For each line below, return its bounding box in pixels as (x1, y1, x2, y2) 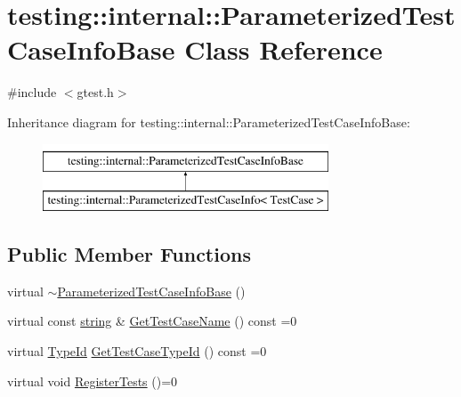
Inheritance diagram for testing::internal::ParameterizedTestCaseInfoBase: (7, 112, 410, 131)
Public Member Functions (7, 240, 251, 268)
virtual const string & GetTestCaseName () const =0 (7, 312, 297, 330)
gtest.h (77, 83, 114, 101)
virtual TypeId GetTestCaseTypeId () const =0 (7, 342, 267, 361)
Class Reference (184, 31, 383, 68)
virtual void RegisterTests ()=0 (7, 371, 178, 390)
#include (7, 83, 57, 101)
